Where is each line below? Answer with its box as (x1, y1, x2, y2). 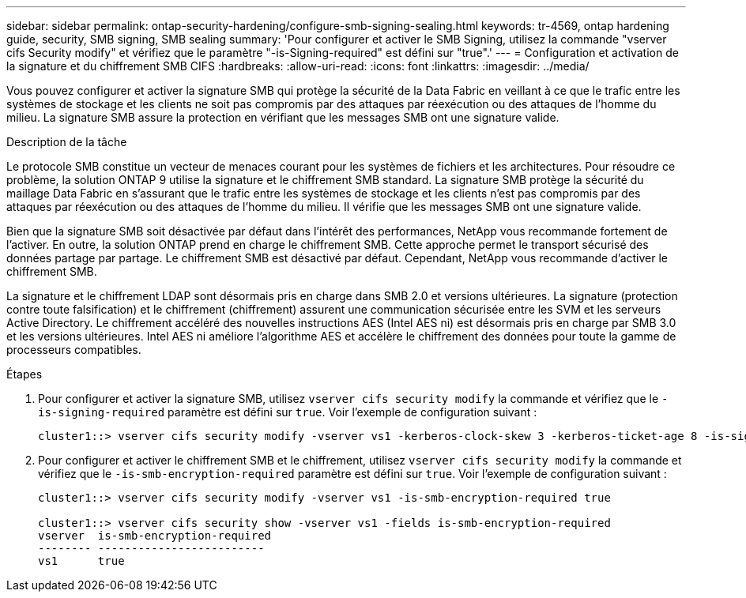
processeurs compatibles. (6, 343, 141, 356)
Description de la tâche (6, 135, 127, 149)
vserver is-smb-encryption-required (38, 529, 272, 542)
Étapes (6, 367, 43, 381)
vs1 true (38, 555, 125, 567)
